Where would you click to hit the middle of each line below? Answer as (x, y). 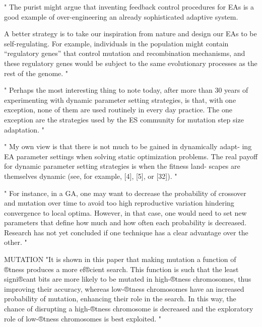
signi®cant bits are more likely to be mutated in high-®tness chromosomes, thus (128, 279)
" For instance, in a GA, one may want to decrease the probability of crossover (125, 193)
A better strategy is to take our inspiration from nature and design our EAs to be (130, 34)
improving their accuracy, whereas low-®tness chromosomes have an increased (124, 288)
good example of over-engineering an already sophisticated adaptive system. (121, 16)
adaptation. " (24, 129)
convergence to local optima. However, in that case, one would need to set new (125, 212)
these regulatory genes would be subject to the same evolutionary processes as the (131, 63)
